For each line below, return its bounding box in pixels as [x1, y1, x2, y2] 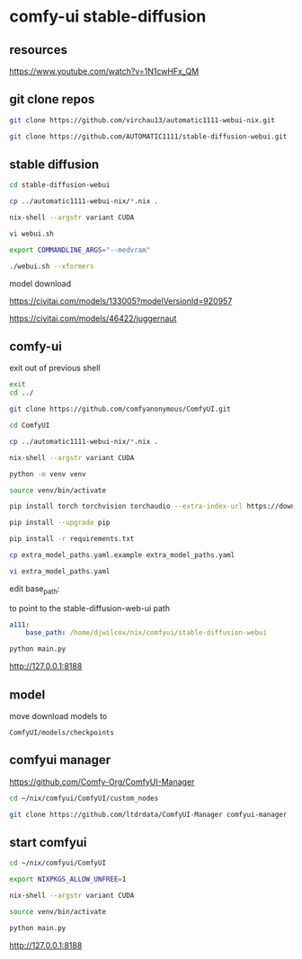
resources [9, 42, 67, 58]
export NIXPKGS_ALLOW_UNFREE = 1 [9, 875, 127, 884]
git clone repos [9, 92, 95, 107]
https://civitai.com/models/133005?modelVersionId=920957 [9, 295, 233, 306]
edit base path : [9, 582, 60, 596]
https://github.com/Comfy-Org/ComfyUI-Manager [9, 776, 195, 787]
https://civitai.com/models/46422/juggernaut [9, 313, 177, 324]
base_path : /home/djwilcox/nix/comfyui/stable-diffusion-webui [25, 628, 268, 637]
